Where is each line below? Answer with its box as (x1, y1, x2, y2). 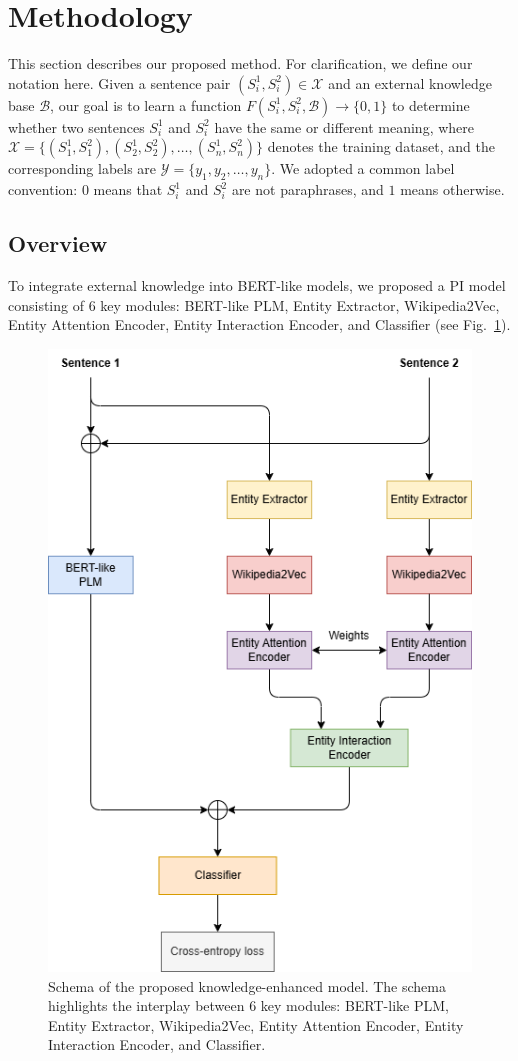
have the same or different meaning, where (214, 116, 475, 137)
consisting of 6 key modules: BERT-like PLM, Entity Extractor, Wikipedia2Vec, (8, 294, 500, 315)
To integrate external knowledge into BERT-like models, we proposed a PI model (8, 274, 506, 295)
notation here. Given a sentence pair (8, 72, 231, 93)
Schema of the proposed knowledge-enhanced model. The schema (48, 975, 446, 996)
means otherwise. (400, 179, 505, 200)
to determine (391, 94, 470, 115)
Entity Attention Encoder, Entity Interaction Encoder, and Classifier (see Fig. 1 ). (8, 314, 511, 335)
